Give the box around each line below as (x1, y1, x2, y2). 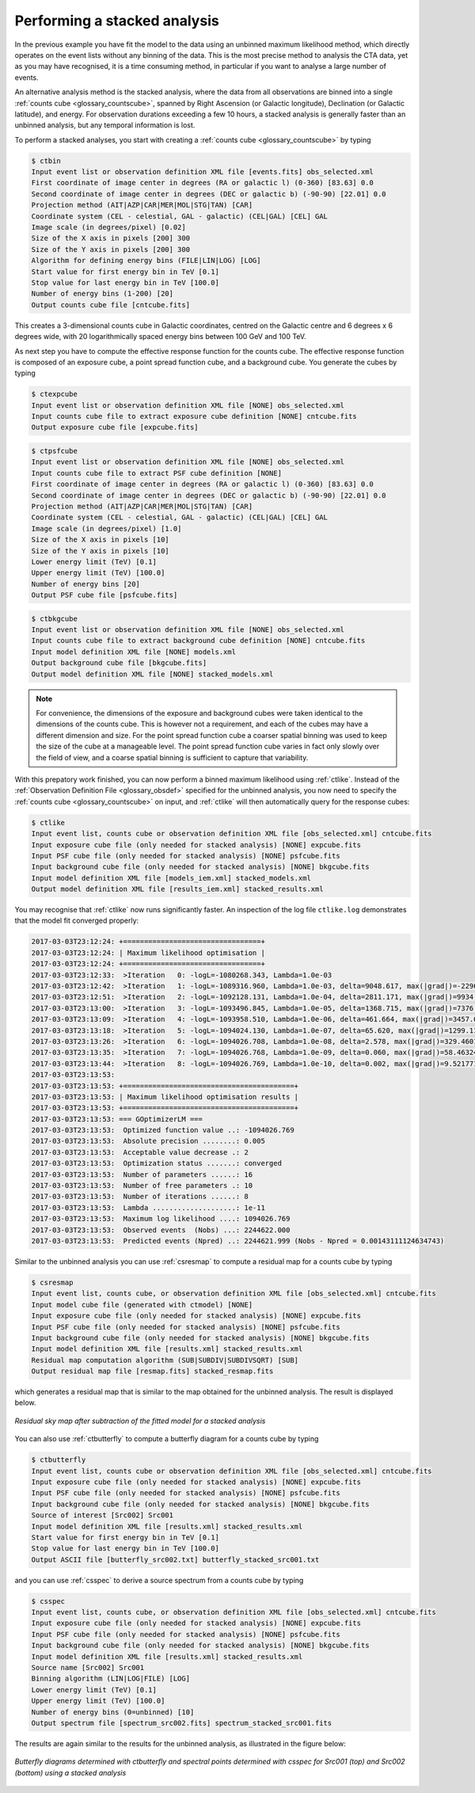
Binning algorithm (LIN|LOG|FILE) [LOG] (31, 1674, 190, 1683)
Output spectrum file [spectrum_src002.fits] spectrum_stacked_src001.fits (31, 1719, 332, 1727)
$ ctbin (31, 156, 61, 166)
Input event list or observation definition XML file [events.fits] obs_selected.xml (31, 167, 374, 177)
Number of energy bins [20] (31, 579, 140, 588)
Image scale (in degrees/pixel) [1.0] (31, 523, 182, 533)
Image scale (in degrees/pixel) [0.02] (31, 223, 186, 231)
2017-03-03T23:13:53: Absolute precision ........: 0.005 (31, 1136, 265, 1146)
